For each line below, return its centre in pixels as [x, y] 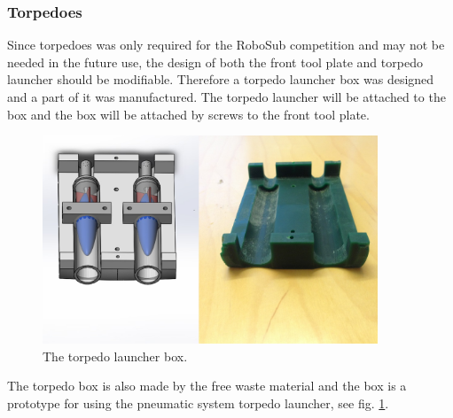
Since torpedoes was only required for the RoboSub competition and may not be [226, 45]
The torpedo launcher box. [115, 356]
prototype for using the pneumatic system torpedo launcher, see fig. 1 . [198, 403]
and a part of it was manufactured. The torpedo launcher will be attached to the [226, 97]
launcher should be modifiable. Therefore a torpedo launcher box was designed [221, 79]
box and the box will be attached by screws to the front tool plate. [188, 114]
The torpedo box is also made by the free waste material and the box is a [207, 386]
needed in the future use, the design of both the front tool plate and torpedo [215, 62]
